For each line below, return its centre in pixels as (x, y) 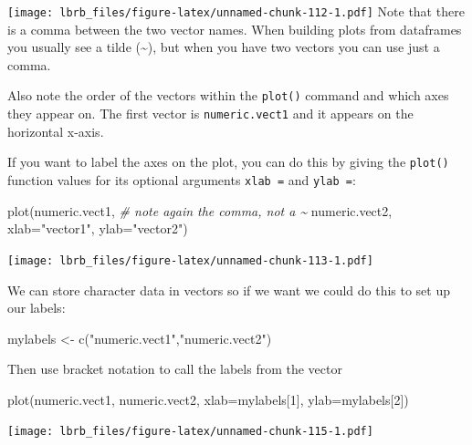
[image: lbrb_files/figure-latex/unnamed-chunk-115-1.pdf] (190, 432)
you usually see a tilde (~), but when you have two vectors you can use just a (224, 47)
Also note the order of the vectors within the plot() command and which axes (228, 95)
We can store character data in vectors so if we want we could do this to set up (229, 290)
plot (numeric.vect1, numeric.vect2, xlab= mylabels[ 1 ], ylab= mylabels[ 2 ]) (208, 399)
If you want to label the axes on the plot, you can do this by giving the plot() (228, 162)
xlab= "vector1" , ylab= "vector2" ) (98, 228)
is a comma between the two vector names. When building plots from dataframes (235, 29)
